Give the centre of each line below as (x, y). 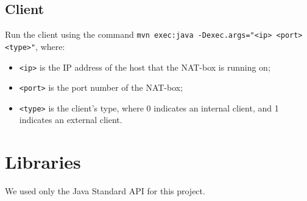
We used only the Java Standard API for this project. (105, 191)
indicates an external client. (71, 120)
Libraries (43, 162)
